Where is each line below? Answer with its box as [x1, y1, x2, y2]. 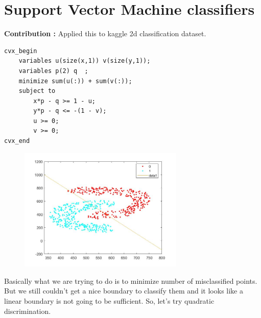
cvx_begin [4, 47, 37, 55]
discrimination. [4, 305, 51, 316]
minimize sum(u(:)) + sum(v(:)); [18, 77, 132, 85]
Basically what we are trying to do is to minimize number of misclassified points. [4, 275, 257, 286]
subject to [18, 87, 56, 95]
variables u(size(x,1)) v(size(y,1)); [18, 57, 151, 65]
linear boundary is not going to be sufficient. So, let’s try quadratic [4, 296, 215, 306]
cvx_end [4, 137, 30, 145]
